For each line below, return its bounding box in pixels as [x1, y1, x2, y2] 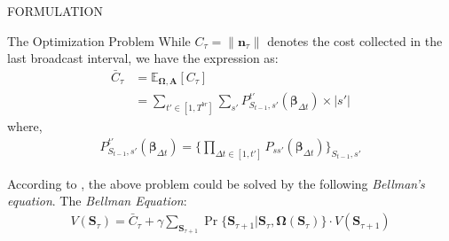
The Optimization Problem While [7, 31, 191, 50]
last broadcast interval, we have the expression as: [7, 49, 279, 67]
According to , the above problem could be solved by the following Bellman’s [7, 174, 425, 192]
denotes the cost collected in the [267, 31, 443, 50]
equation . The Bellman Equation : [7, 191, 187, 210]
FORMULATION [7, 2, 103, 19]
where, [7, 116, 43, 135]
